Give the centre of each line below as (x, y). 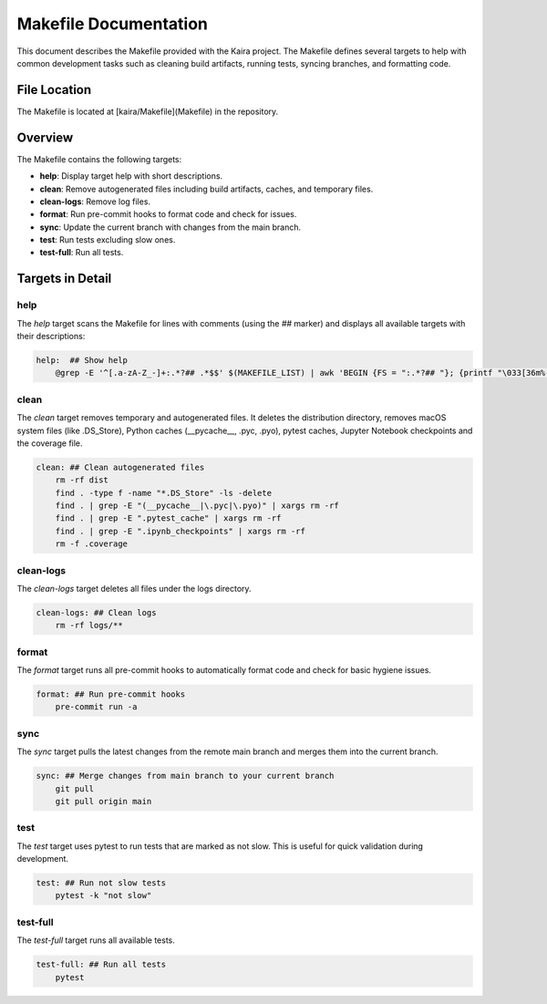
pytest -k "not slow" (103, 895)
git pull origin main (103, 801)
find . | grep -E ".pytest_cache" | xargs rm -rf (168, 518)
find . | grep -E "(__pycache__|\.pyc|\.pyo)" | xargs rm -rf (197, 506)
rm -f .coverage (91, 544)
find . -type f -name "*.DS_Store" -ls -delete (164, 493)
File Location (54, 90)
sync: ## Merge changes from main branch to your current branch (185, 776)
